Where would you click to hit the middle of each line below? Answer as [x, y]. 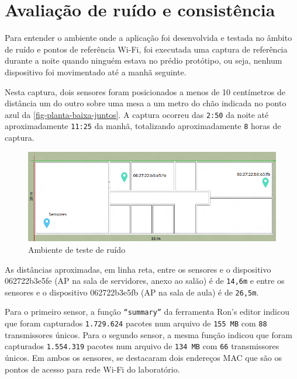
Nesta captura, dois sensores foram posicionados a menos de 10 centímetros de [145, 91]
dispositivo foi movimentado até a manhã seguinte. [96, 72]
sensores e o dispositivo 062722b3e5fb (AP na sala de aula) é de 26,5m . [132, 292]
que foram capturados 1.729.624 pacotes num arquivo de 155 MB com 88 [136, 323]
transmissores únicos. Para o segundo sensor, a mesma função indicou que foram [148, 334]
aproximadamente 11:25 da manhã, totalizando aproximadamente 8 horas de [143, 126]
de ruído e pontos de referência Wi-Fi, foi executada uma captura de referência [146, 49]
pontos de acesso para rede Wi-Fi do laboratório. [92, 369]
